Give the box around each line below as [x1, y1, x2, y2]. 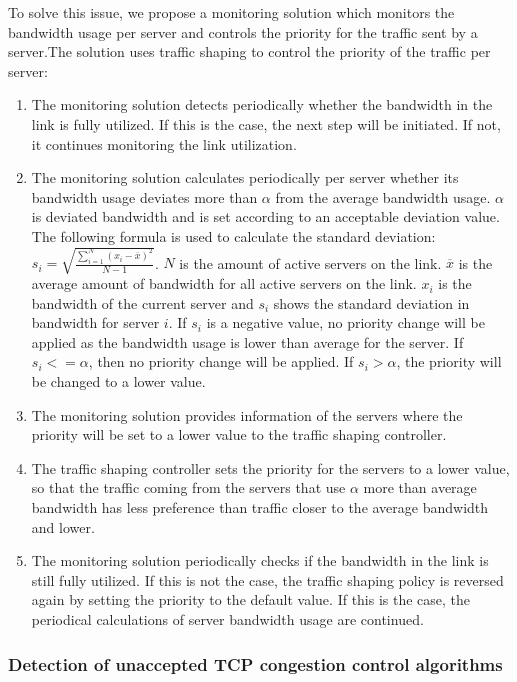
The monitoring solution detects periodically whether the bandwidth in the [31, 94, 493, 115]
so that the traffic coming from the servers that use [31, 477, 346, 498]
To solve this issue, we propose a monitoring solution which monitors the [8, 2, 455, 22]
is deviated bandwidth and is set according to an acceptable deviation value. [31, 206, 500, 227]
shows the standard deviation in [273, 292, 470, 313]
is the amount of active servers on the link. [179, 252, 442, 273]
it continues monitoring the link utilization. [31, 133, 297, 154]
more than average [363, 477, 477, 498]
